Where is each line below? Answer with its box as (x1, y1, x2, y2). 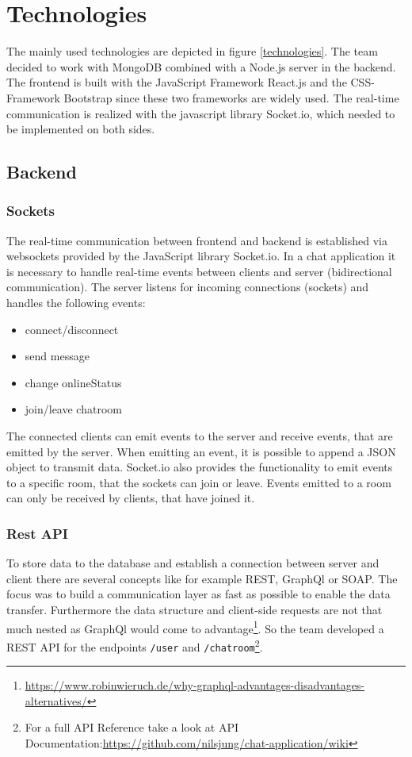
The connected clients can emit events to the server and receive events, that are (6, 428, 393, 444)
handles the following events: (6, 294, 146, 311)
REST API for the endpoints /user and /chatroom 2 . (6, 636, 263, 655)
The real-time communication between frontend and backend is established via (6, 232, 387, 248)
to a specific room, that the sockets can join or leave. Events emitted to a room (6, 474, 391, 490)
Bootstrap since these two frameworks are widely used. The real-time (63, 89, 399, 106)
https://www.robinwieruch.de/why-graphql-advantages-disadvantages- (25, 677, 365, 694)
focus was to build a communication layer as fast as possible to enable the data (6, 586, 391, 602)
